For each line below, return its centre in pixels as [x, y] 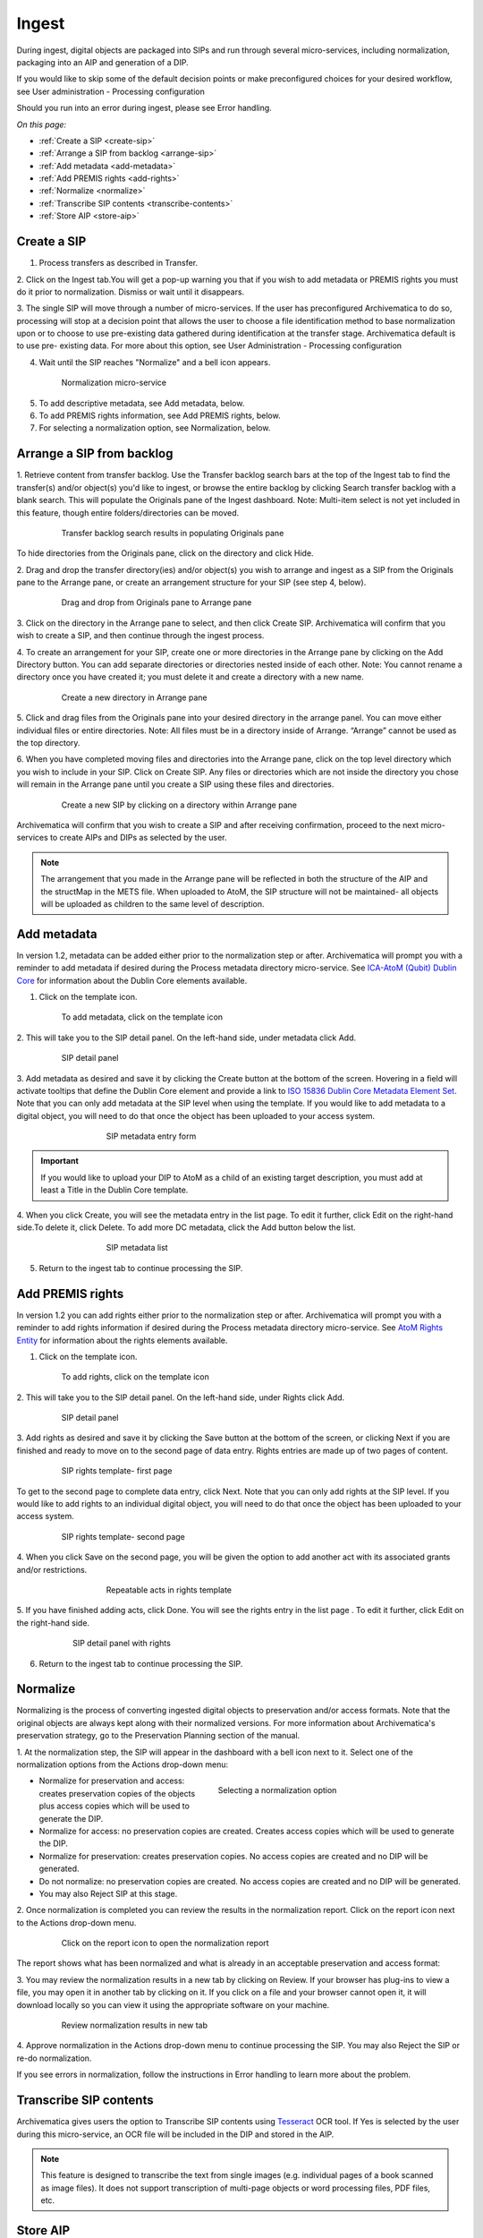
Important [60, 1161]
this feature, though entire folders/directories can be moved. [128, 513]
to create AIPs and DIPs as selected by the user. [138, 838]
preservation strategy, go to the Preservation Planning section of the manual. [158, 1736]
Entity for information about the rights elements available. [122, 1340]
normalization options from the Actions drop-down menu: [122, 1764]
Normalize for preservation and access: [112, 1781]
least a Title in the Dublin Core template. [114, 1190]
